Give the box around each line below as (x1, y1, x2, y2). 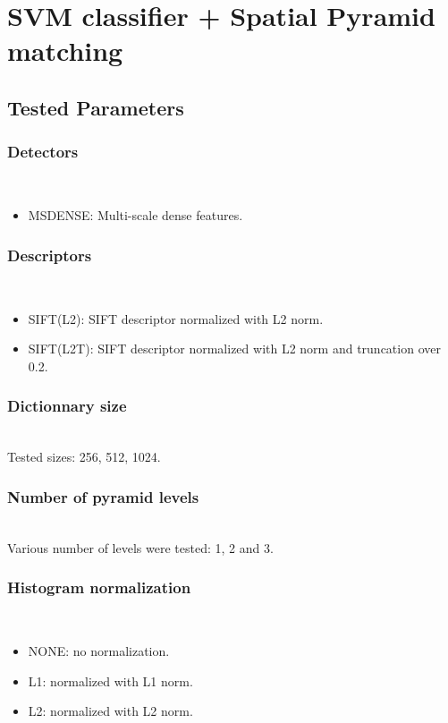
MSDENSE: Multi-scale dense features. (28, 206, 243, 225)
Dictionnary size (7, 395, 127, 417)
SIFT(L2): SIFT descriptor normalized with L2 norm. (28, 309, 324, 327)
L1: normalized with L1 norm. (28, 671, 193, 690)
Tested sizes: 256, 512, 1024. (7, 447, 161, 466)
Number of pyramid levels (7, 485, 199, 507)
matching (7, 32, 123, 69)
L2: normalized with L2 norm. (28, 702, 193, 720)
